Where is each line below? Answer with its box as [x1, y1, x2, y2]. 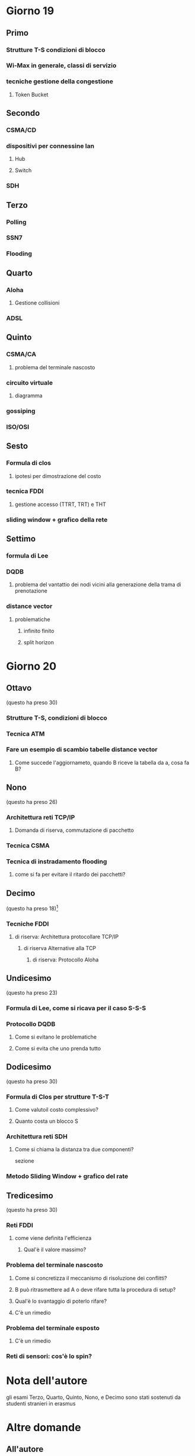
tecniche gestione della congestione [6, 77, 114, 86]
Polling [6, 218, 27, 226]
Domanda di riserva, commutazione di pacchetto [14, 827, 135, 834]
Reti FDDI [6, 1221, 34, 1229]
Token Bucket [14, 91, 49, 98]
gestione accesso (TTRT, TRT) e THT [14, 501, 107, 508]
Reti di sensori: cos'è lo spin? [6, 1352, 92, 1360]
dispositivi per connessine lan [6, 141, 95, 150]
